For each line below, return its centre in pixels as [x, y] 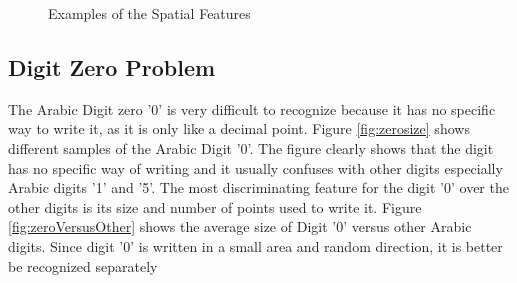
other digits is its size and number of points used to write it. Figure [215, 206]
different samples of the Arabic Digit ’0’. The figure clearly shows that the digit [251, 147]
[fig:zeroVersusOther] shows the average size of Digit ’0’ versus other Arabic [240, 226]
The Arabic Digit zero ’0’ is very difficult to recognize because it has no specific [252, 108]
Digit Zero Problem [112, 66]
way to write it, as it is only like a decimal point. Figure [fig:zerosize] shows [239, 128]
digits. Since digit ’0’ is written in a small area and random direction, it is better [255, 245]
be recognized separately [83, 265]
